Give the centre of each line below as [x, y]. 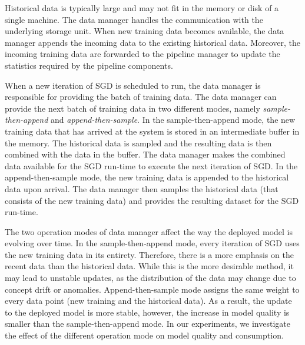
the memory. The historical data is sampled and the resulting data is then [138, 143]
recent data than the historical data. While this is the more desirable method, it [149, 266]
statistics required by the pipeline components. [89, 65]
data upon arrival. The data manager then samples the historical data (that [142, 188]
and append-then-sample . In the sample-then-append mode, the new [173, 120]
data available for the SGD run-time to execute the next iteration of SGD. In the [151, 165]
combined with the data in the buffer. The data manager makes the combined [145, 154]
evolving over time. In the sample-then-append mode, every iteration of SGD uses [152, 243]
